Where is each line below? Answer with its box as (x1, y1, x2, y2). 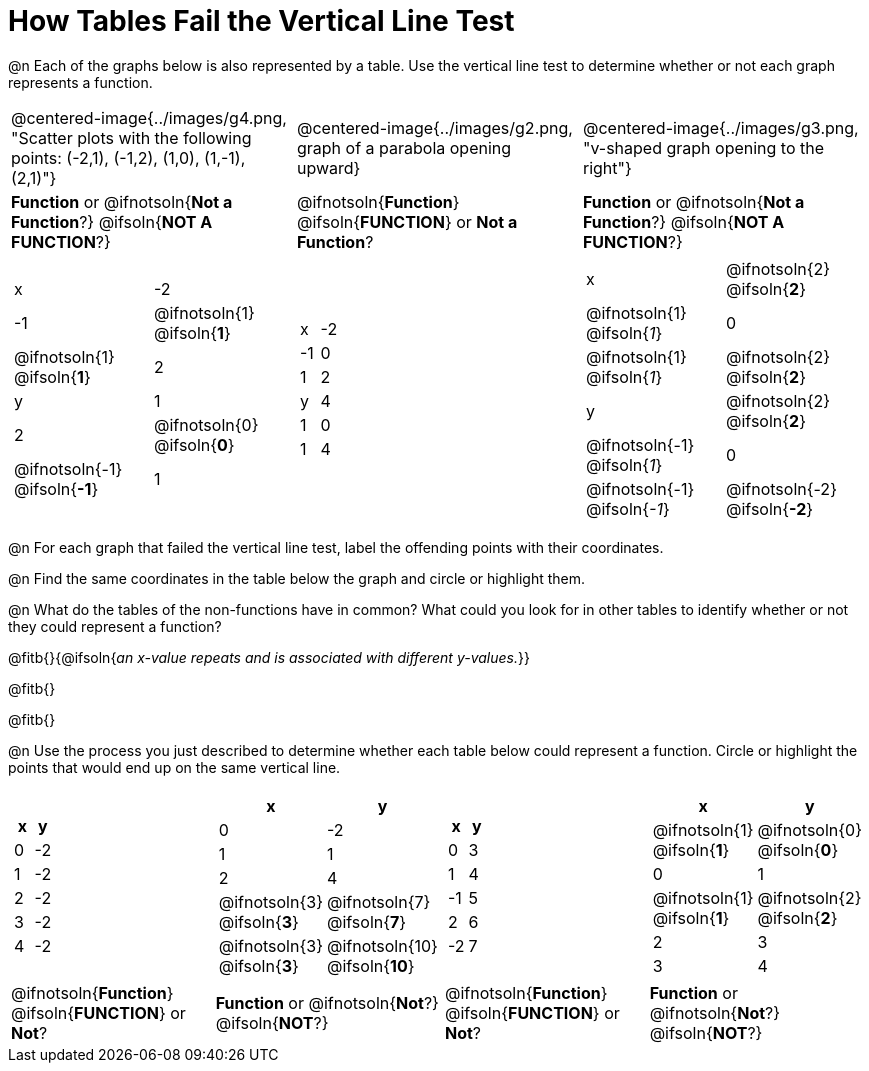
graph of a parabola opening (296, 137, 512, 158)
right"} (582, 157, 632, 178)
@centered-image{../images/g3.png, (582, 117, 859, 138)
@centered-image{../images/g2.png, (296, 117, 573, 138)
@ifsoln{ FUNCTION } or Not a (296, 211, 518, 232)
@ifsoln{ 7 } (326, 911, 407, 932)
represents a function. (8, 73, 153, 91)
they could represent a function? (8, 617, 222, 635)
